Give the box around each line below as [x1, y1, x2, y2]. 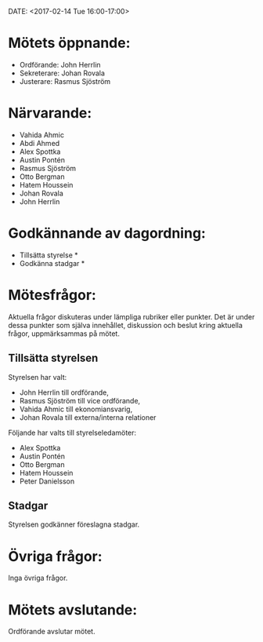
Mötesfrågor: [8, 286, 96, 304]
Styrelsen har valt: [8, 372, 67, 381]
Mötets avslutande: [8, 600, 138, 618]
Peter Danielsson [19, 476, 75, 486]
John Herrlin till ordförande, [19, 388, 110, 397]
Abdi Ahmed [19, 138, 60, 148]
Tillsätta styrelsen [8, 352, 99, 365]
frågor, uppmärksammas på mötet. [8, 329, 120, 338]
